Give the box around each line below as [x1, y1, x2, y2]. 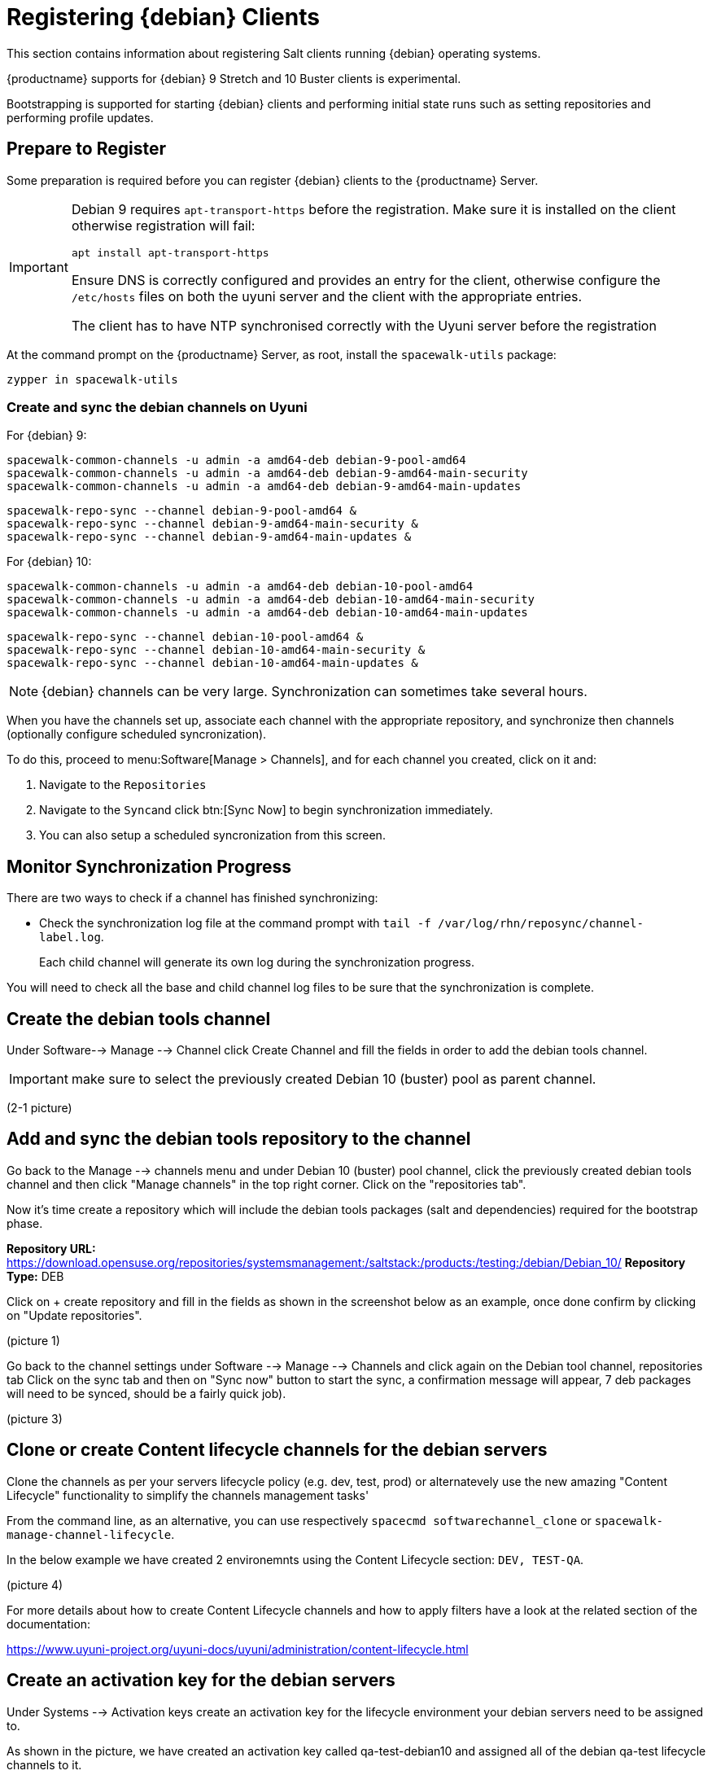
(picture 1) [7, 1333, 60, 1348]
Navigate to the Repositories [39, 778, 207, 792]
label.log [39, 931, 101, 944]
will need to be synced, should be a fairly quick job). [7, 1386, 286, 1400]
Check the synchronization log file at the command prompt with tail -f [39, 916, 431, 931]
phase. [7, 1216, 43, 1230]
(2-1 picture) [7, 1101, 72, 1115]
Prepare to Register [7, 138, 166, 160]
